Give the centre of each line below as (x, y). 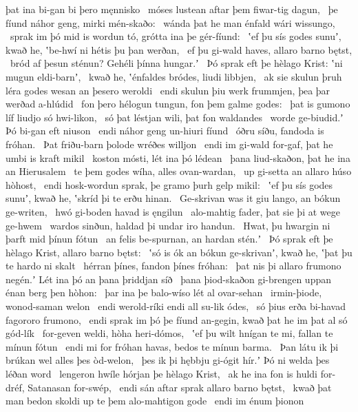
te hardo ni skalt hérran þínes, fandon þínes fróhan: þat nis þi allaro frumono (173, 266)
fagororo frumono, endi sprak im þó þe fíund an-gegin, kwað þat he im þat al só (177, 319)
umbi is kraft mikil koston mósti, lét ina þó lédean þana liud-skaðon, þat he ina (178, 157)
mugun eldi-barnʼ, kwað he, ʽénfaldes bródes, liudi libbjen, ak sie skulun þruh (174, 76)
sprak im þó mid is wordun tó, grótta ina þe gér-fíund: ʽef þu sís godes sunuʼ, (176, 36)
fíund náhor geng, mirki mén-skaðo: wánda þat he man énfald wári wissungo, (170, 22)
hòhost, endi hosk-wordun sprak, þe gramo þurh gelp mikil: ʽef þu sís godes (169, 184)
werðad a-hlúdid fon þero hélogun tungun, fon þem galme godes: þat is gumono (178, 104)
